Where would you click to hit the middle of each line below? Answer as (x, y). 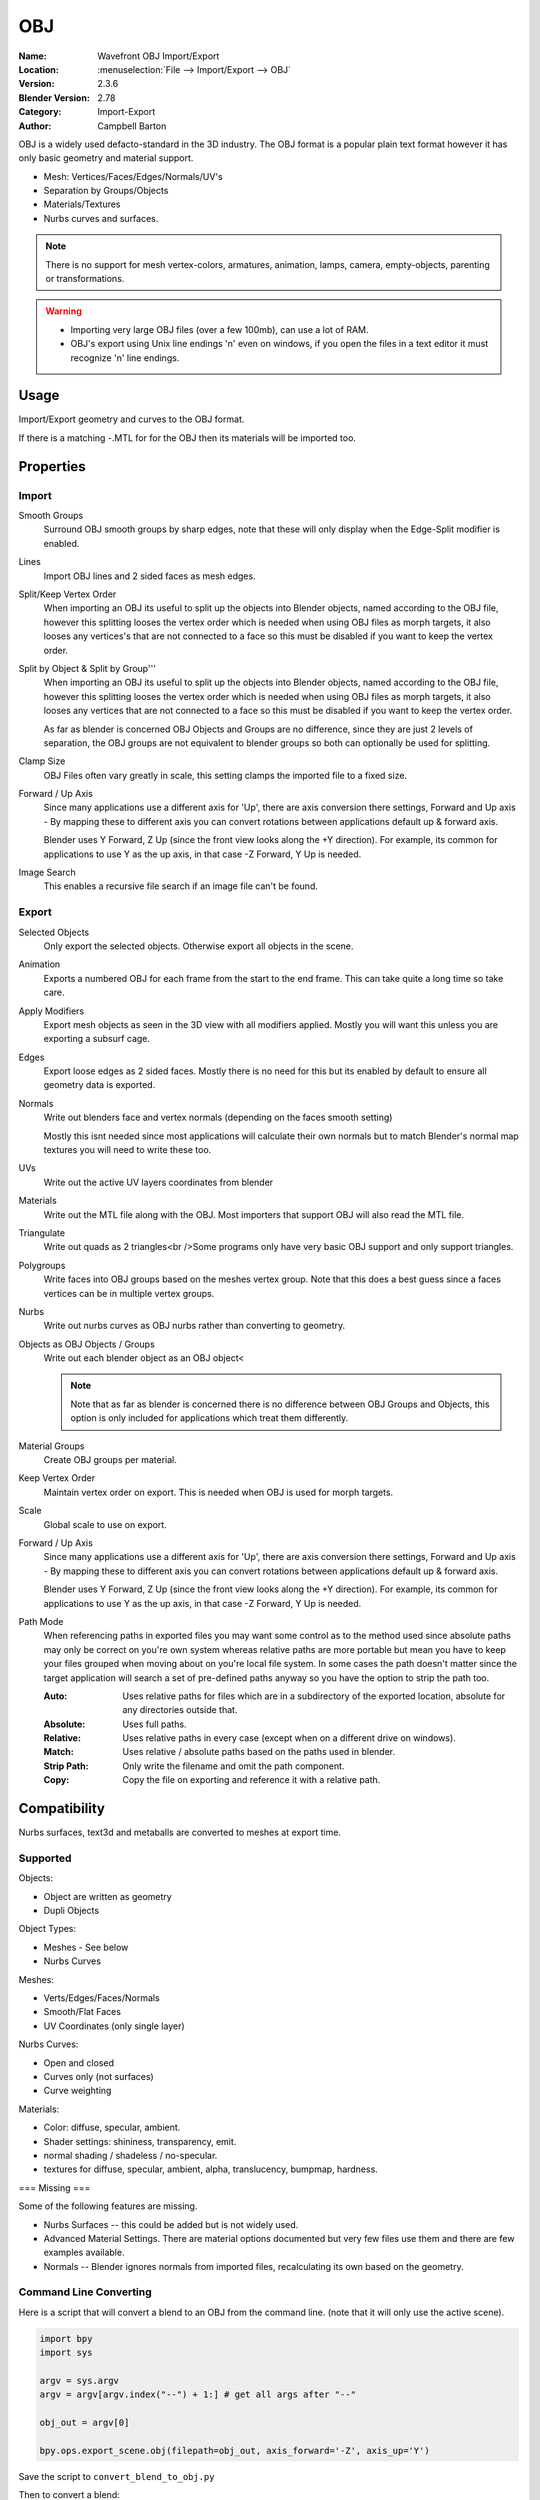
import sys (66, 2353)
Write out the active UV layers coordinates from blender (158, 1182)
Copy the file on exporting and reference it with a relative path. (251, 1780)
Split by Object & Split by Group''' (87, 668)
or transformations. (85, 279)
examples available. (84, 2252)
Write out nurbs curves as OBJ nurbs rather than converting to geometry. (194, 1326)
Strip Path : (66, 1766)
